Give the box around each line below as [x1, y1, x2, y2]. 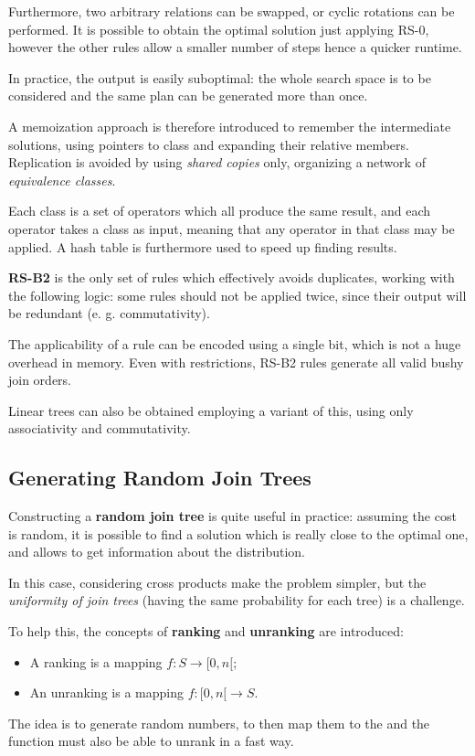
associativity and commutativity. [8, 419, 191, 438]
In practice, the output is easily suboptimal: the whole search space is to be [8, 68, 431, 87]
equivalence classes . [8, 170, 116, 189]
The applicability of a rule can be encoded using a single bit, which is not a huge [8, 334, 461, 353]
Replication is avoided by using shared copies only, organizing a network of [8, 153, 426, 172]
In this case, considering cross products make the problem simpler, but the [8, 572, 427, 591]
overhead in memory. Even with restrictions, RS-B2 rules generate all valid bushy [8, 352, 464, 371]
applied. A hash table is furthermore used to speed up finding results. [8, 237, 397, 256]
